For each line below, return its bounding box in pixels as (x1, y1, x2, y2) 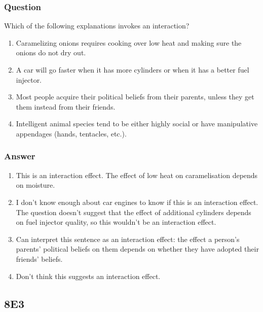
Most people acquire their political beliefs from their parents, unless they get (16, 91, 254, 102)
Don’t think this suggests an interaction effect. (16, 270, 161, 281)
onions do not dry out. (16, 47, 86, 58)
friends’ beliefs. (16, 253, 63, 264)
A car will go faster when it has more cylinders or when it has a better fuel (16, 64, 249, 75)
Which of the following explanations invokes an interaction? (4, 20, 190, 31)
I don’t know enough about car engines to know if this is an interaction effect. (16, 196, 258, 207)
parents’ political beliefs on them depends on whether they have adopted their (16, 244, 259, 254)
